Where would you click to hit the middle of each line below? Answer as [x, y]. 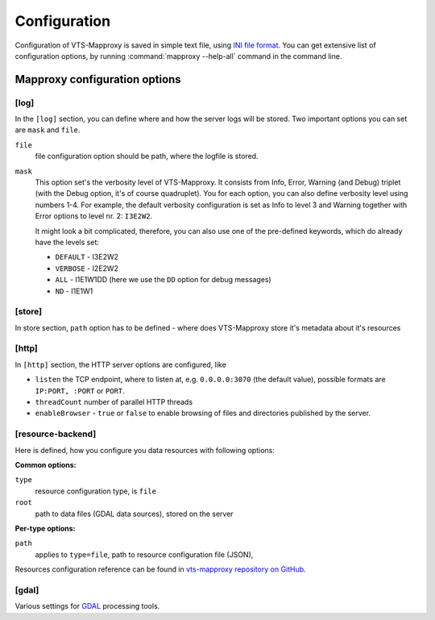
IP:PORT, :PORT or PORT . [80, 390]
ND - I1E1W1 [74, 291]
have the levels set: [67, 242]
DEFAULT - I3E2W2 [87, 257]
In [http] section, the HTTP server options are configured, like [121, 364]
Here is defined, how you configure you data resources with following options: [145, 450]
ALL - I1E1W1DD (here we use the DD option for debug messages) [163, 280]
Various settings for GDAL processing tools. [87, 606]
